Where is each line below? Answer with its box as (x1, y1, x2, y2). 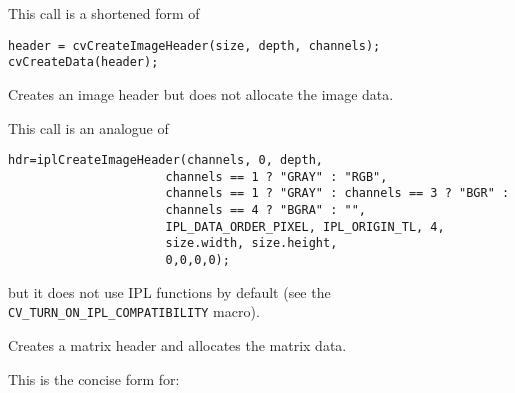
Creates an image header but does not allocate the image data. (8, 83, 394, 104)
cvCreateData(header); (8, 55, 159, 70)
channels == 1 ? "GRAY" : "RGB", (165, 169, 388, 184)
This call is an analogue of (8, 117, 169, 138)
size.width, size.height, (165, 236, 338, 251)
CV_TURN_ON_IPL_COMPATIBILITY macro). (8, 301, 260, 322)
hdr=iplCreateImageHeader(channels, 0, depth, (8, 153, 323, 168)
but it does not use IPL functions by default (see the (8, 281, 331, 302)
